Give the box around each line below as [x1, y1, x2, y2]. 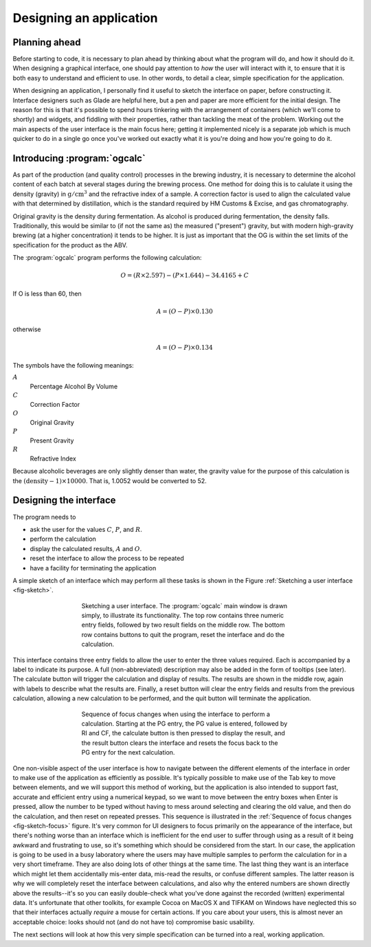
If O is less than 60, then [12, 289, 82, 298]
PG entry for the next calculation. [81, 748, 175, 757]
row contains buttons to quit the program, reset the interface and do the [81, 630, 285, 638]
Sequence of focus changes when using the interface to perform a [81, 710, 271, 718]
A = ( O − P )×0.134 [156, 344, 213, 351]
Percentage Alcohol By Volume [30, 382, 118, 390]
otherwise [12, 325, 41, 333]
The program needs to [12, 513, 76, 521]
